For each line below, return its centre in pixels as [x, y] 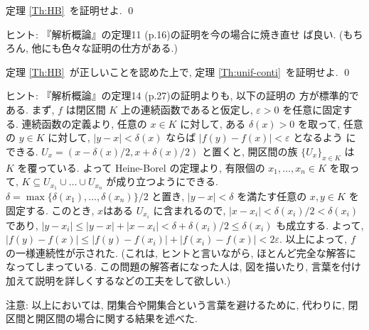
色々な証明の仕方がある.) [119, 48]
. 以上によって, [313, 239]
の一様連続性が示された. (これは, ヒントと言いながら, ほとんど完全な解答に [181, 252]
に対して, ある [213, 123]
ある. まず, [30, 109]
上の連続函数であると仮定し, [187, 109]
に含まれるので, [189, 210]
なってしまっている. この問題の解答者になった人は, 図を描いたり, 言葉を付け [183, 266]
